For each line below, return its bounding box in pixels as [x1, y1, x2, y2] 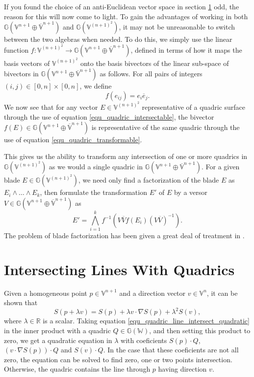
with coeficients [121, 335, 167, 345]
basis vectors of [4, 58, 50, 68]
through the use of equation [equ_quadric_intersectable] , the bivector [4, 111, 214, 122]
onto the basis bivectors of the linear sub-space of [80, 58, 229, 68]
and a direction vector [119, 287, 186, 298]
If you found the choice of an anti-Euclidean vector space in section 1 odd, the [4, 1, 239, 11]
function [4, 44, 29, 55]
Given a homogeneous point [4, 287, 87, 298]
